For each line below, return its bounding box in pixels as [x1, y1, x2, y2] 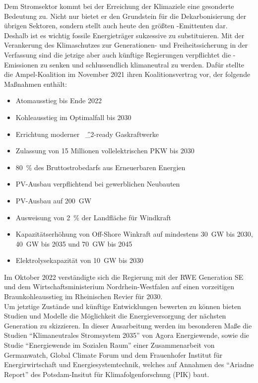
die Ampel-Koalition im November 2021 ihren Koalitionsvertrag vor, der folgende [4, 69, 251, 79]
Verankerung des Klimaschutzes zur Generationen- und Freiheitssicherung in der [4, 40, 248, 50]
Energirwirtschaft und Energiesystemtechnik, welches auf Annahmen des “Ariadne [4, 359, 254, 370]
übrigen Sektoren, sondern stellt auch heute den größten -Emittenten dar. [4, 20, 228, 31]
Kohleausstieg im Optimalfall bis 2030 [15, 112, 131, 122]
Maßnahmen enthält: [4, 78, 67, 89]
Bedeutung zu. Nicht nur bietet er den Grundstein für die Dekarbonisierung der [4, 10, 247, 21]
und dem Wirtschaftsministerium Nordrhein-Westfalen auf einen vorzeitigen [4, 281, 235, 292]
